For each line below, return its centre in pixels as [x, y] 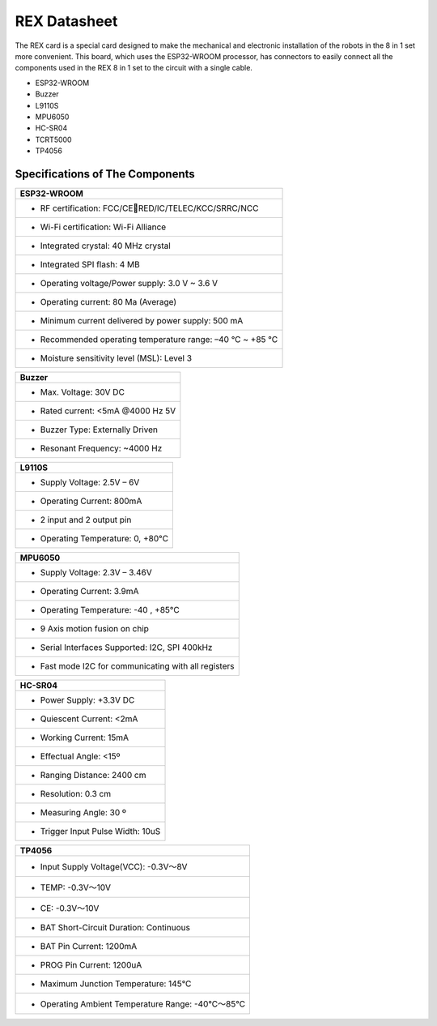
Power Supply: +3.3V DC [87, 699]
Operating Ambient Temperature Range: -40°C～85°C [143, 1003]
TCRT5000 [53, 139]
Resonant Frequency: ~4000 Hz [101, 448]
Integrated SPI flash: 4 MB [90, 264]
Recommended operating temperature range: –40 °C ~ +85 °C [159, 339]
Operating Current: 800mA [91, 501]
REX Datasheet [66, 21]
